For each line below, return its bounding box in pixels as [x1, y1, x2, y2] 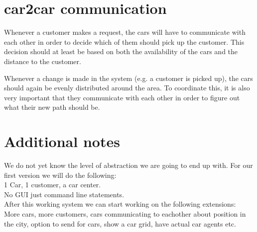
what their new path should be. [4, 102, 100, 112]
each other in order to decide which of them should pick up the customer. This [4, 36, 245, 47]
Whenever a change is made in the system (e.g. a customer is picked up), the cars [4, 73, 253, 83]
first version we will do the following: [4, 169, 117, 180]
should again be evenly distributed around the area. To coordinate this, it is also [4, 82, 250, 93]
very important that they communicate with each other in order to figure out [4, 92, 240, 102]
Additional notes [4, 131, 120, 152]
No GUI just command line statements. [4, 189, 125, 199]
